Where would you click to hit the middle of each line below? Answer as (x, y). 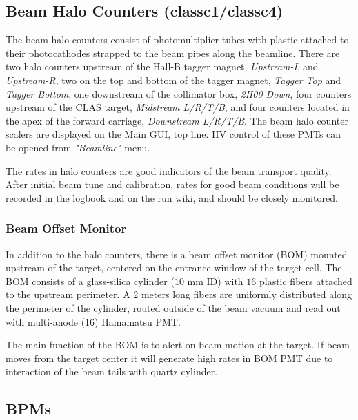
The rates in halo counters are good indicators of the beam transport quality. (169, 170)
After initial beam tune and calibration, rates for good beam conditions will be (172, 184)
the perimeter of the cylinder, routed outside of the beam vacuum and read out (173, 307)
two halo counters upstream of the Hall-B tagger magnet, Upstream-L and (162, 66)
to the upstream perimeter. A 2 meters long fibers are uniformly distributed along (179, 294)
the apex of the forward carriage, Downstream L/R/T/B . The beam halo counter (177, 120)
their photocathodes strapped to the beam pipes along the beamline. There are (173, 53)
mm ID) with (215, 281)
